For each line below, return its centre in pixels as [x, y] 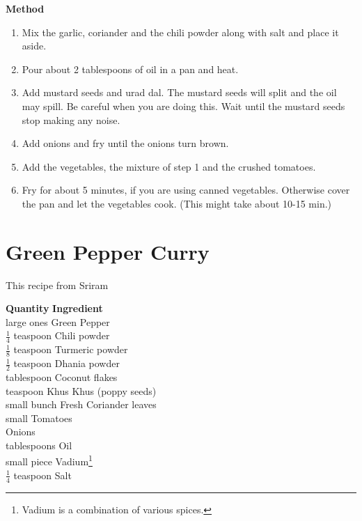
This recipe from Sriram [57, 285]
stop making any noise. [71, 119]
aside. [34, 46]
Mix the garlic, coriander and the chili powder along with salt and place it [180, 32]
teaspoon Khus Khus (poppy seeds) [81, 390]
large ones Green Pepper [58, 321]
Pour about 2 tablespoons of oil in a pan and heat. [130, 69]
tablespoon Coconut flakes [62, 376]
